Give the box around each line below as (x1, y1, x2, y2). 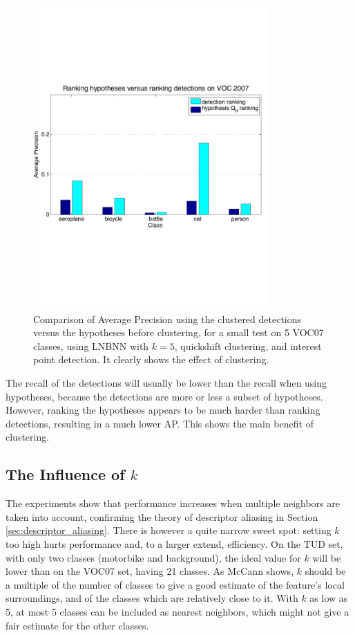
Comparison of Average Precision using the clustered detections (33, 311, 302, 326)
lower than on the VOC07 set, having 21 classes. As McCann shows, (6, 564, 294, 578)
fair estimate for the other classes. (6, 618, 149, 632)
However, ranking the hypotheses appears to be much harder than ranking (6, 403, 320, 417)
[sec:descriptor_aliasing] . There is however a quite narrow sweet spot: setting (6, 523, 332, 537)
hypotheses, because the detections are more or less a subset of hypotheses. (6, 389, 323, 403)
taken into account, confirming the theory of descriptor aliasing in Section (6, 509, 318, 524)
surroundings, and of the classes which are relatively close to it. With (6, 591, 298, 605)
